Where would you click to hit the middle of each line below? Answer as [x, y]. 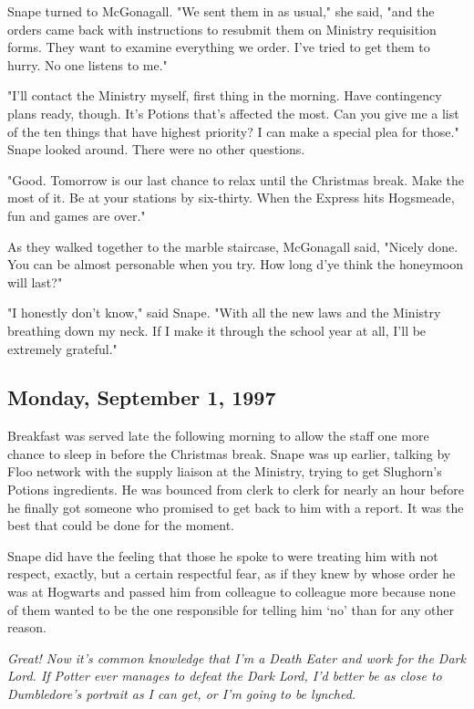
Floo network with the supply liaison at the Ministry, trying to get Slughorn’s [225, 471]
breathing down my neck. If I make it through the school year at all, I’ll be [217, 330]
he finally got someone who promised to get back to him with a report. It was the [236, 507]
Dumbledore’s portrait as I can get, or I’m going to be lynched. [182, 694]
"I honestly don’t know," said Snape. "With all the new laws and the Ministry [224, 313]
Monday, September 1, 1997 [142, 397]
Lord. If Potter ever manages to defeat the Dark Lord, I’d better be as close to [225, 676]
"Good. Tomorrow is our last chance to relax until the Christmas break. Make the [236, 179]
